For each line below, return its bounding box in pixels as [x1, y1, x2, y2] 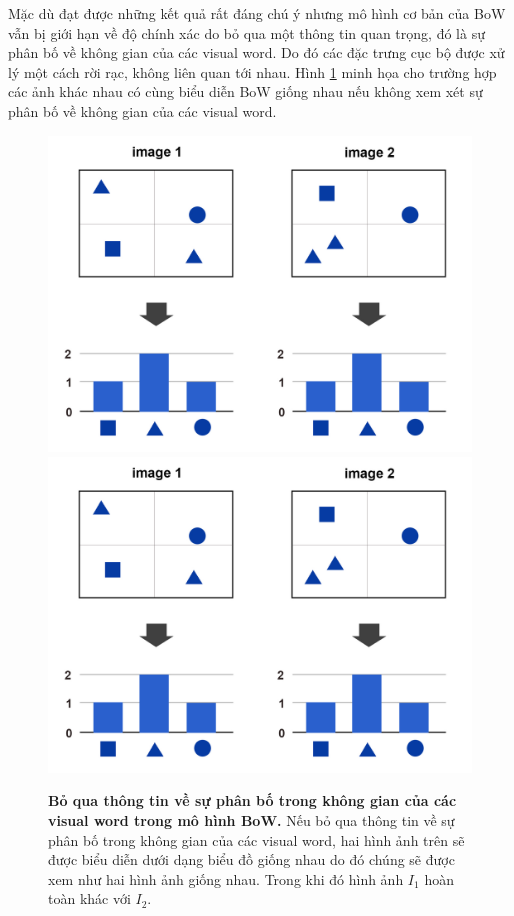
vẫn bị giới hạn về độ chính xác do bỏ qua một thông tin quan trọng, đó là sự [8, 22, 485, 43]
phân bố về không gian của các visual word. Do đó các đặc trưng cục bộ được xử [8, 42, 505, 63]
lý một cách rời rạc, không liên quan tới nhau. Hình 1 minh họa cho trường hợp [8, 61, 497, 82]
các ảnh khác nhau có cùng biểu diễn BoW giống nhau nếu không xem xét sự [8, 81, 483, 102]
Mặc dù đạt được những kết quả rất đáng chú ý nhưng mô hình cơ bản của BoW [8, 3, 506, 23]
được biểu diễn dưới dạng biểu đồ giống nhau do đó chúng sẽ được [48, 849, 455, 870]
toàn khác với [48, 888, 131, 909]
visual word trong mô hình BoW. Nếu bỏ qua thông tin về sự [48, 810, 455, 831]
